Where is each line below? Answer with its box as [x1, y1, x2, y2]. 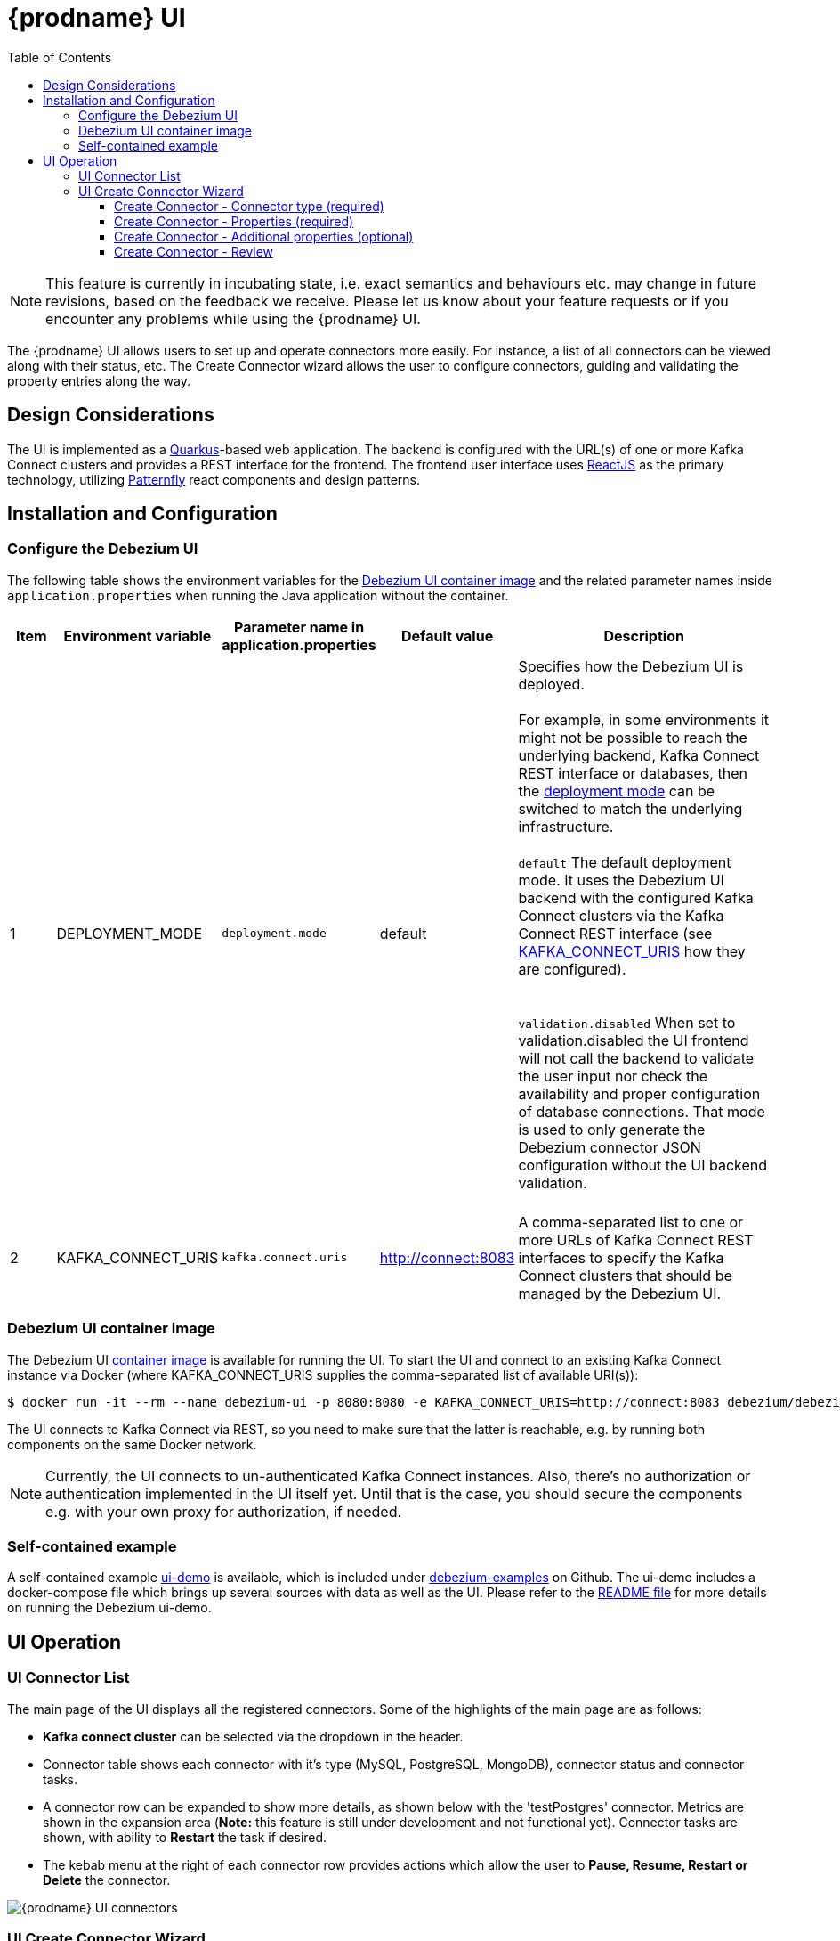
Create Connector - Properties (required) [114, 213, 354, 229]
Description [603, 626, 684, 645]
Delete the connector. [43, 1872, 171, 1888]
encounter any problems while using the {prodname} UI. [45, 309, 421, 328]
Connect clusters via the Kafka [518, 906, 724, 925]
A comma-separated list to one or [518, 1212, 744, 1231]
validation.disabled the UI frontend [518, 1031, 749, 1049]
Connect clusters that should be [518, 1266, 732, 1284]
